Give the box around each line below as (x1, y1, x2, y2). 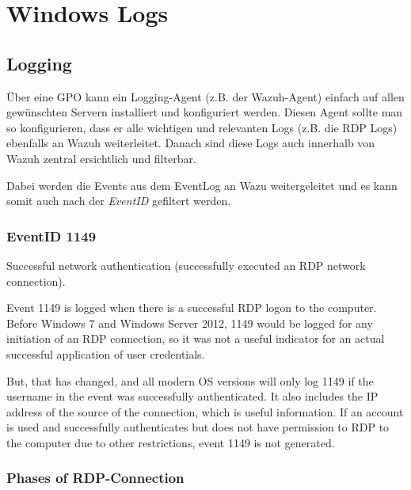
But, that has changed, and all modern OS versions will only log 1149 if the (6, 372, 374, 389)
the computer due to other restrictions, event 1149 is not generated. (6, 434, 335, 450)
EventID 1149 (6, 226, 97, 245)
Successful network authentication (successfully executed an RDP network (6, 256, 366, 273)
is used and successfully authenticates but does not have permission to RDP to (6, 419, 390, 435)
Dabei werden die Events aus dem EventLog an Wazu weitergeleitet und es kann (6, 177, 398, 193)
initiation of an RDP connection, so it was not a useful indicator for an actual (6, 330, 385, 347)
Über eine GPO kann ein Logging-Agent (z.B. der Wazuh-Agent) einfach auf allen (6, 88, 405, 104)
